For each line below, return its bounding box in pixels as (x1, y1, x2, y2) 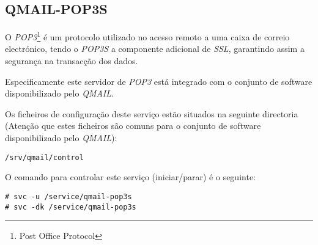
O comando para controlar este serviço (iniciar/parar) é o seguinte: (5, 170, 256, 183)
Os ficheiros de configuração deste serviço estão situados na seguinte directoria (5, 107, 298, 120)
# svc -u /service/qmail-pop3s (5, 192, 132, 201)
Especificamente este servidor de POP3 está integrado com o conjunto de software (5, 75, 312, 87)
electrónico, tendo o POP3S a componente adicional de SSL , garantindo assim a (5, 42, 305, 55)
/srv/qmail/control (5, 153, 84, 162)
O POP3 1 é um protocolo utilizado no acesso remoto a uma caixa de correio (5, 29, 290, 43)
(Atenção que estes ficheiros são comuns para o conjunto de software (5, 119, 261, 132)
